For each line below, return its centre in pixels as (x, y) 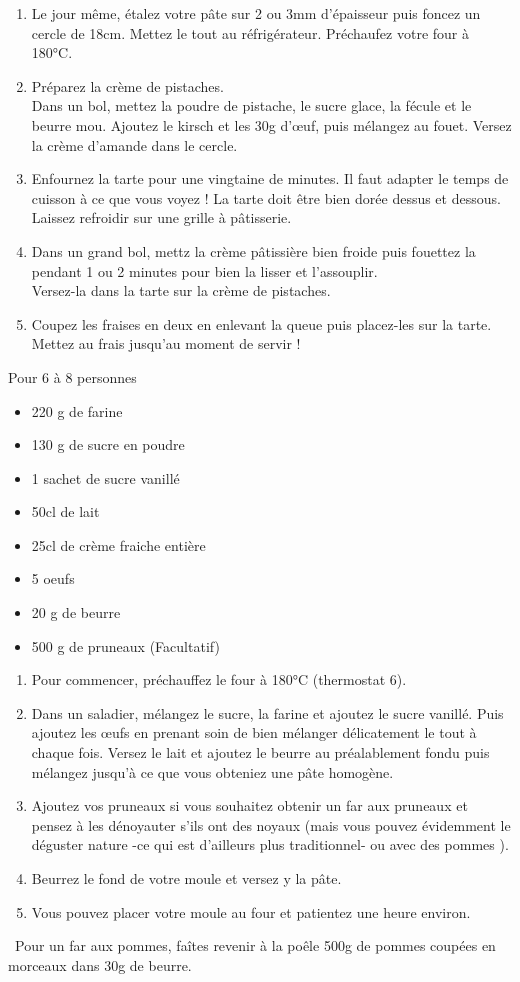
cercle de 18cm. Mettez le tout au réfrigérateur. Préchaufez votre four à (250, 32)
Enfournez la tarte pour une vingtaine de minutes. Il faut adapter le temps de (270, 178)
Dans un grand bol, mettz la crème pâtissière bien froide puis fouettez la (253, 250)
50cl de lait (65, 511)
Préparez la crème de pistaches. (127, 85)
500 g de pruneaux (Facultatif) (125, 645)
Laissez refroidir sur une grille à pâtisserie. (161, 217)
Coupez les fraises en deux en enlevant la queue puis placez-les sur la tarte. (261, 323)
